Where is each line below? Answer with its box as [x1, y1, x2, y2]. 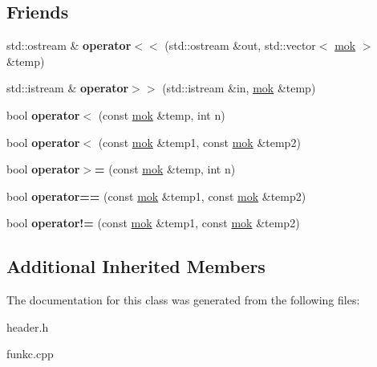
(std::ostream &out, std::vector [164, 37, 316, 54]
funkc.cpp [6, 345, 54, 362]
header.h [6, 318, 49, 335]
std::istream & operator [6, 80, 129, 96]
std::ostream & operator [6, 37, 132, 54]
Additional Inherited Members [6, 254, 266, 279]
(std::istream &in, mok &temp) [162, 80, 316, 96]
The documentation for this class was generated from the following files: [6, 292, 360, 308]
